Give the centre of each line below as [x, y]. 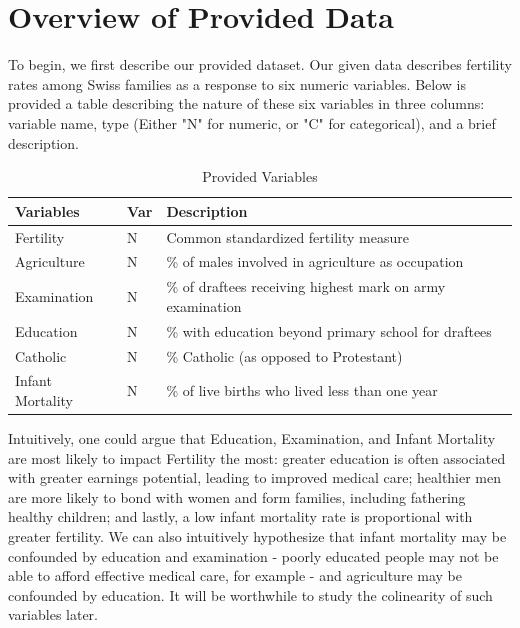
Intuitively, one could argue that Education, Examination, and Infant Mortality [252, 438]
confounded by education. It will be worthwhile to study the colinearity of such [250, 594]
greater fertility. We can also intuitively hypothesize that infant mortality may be [257, 536]
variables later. [53, 614]
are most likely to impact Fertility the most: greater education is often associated [257, 457]
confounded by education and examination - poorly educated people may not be [253, 555]
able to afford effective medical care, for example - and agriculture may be [235, 575]
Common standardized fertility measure [287, 236]
